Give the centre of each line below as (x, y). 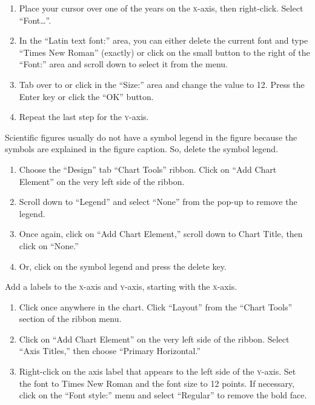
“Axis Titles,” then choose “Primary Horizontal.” (110, 351)
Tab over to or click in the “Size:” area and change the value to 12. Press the (162, 84)
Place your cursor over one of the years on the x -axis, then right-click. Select (161, 8)
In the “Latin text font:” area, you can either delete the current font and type (164, 40)
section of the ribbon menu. (70, 319)
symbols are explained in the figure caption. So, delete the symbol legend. (142, 149)
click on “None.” (49, 245)
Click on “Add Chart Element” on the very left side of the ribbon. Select (154, 339)
